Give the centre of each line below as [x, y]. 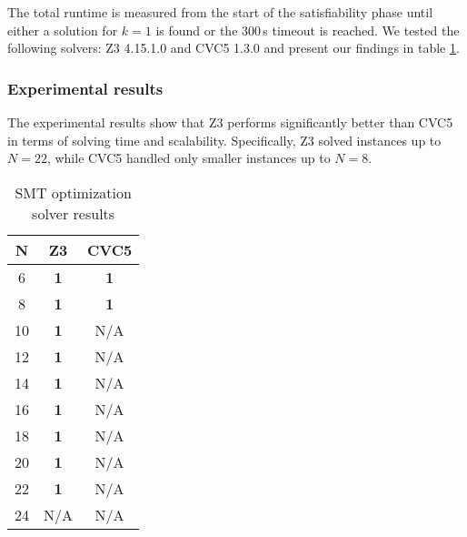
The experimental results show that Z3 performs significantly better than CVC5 [230, 122]
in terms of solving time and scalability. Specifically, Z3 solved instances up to [224, 140]
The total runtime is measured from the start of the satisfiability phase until [220, 12]
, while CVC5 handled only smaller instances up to [189, 158]
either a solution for [63, 30]
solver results [74, 213]
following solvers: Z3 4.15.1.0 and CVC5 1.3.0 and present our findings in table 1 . [233, 48]
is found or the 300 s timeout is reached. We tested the [308, 30]
